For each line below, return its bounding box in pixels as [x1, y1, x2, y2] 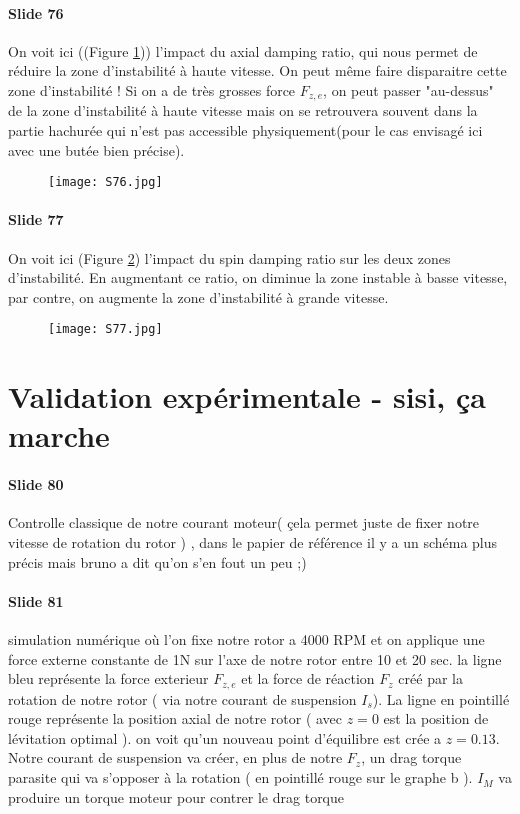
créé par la [398, 668, 463, 689]
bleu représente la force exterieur [8, 668, 209, 689]
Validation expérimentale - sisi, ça [8, 376, 486, 417]
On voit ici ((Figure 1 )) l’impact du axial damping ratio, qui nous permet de [8, 40, 478, 61]
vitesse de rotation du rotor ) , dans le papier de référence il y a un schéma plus [8, 532, 498, 553]
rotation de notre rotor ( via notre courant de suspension [8, 688, 357, 709]
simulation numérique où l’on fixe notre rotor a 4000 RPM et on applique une [8, 629, 485, 650]
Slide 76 [8, 2, 64, 23]
